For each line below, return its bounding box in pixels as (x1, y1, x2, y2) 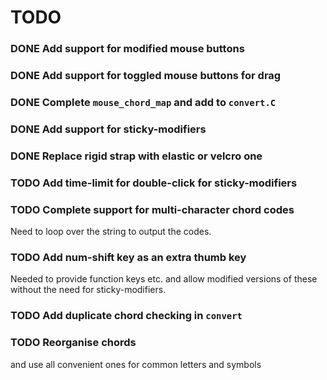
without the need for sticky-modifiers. (10, 284, 167, 296)
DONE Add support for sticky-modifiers (10, 122, 207, 136)
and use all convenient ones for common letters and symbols (10, 358, 262, 370)
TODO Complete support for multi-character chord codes (10, 202, 295, 216)
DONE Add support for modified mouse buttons (10, 42, 245, 56)
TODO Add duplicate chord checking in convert (10, 309, 243, 323)
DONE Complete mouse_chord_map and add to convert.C (10, 95, 277, 109)
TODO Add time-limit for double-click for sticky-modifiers (10, 176, 298, 190)
